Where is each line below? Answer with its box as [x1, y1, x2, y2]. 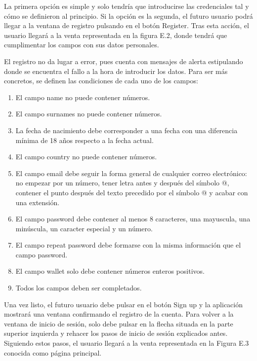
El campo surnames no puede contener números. [15, 108, 162, 119]
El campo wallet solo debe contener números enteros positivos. [15, 266, 205, 276]
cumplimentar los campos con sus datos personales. [4, 39, 159, 50]
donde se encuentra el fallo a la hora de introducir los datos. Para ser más [4, 66, 228, 76]
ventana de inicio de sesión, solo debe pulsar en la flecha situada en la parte [4, 318, 233, 328]
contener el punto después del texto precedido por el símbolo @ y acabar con [15, 187, 248, 197]
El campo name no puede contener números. [15, 92, 150, 102]
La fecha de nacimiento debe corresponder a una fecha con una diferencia [15, 125, 238, 135]
